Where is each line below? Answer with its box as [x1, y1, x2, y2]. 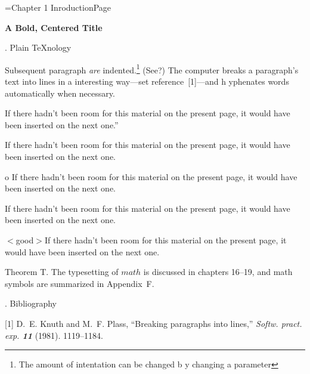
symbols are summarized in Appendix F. [5, 277, 154, 289]
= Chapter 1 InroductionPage [5, 1, 111, 13]
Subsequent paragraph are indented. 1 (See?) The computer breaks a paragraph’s [5, 61, 299, 76]
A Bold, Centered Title [5, 21, 103, 33]
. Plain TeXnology [5, 41, 72, 54]
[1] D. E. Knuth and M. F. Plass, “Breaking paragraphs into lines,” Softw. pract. [5, 317, 302, 329]
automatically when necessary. [5, 86, 115, 99]
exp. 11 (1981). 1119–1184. [5, 329, 103, 341]
